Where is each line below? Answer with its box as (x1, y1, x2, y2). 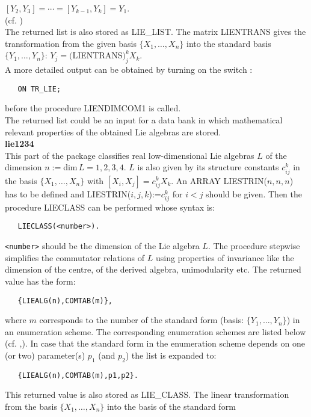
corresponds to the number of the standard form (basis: (39, 314, 244, 326)
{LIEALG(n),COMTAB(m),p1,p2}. (17, 371, 138, 380)
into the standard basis (186, 37, 271, 49)
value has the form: (5, 274, 76, 287)
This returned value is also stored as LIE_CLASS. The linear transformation (5, 388, 289, 401)
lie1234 (5, 137, 34, 150)
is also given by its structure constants (137, 161, 279, 173)
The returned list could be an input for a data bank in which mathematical (5, 114, 283, 126)
